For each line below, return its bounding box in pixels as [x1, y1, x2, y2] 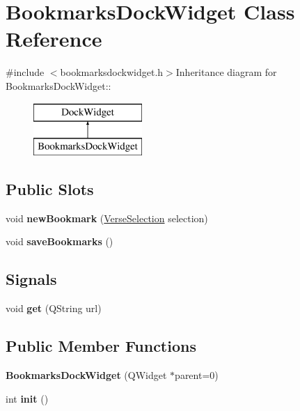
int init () [6, 391, 49, 405]
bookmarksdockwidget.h [60, 65, 164, 79]
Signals [6, 268, 57, 290]
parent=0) [175, 368, 219, 382]
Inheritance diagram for [175, 65, 277, 79]
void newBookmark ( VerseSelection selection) [6, 210, 208, 225]
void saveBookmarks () [6, 234, 113, 249]
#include [6, 65, 45, 79]
